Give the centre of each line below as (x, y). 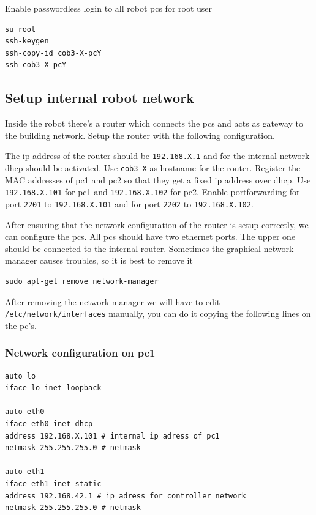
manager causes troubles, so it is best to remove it (99, 260)
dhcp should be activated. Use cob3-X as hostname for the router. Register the (153, 168)
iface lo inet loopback (53, 388)
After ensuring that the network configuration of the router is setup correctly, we (157, 224)
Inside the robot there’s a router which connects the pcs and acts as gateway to (154, 123)
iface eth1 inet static (53, 484)
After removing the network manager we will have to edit (113, 301)
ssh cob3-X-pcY (36, 65)
